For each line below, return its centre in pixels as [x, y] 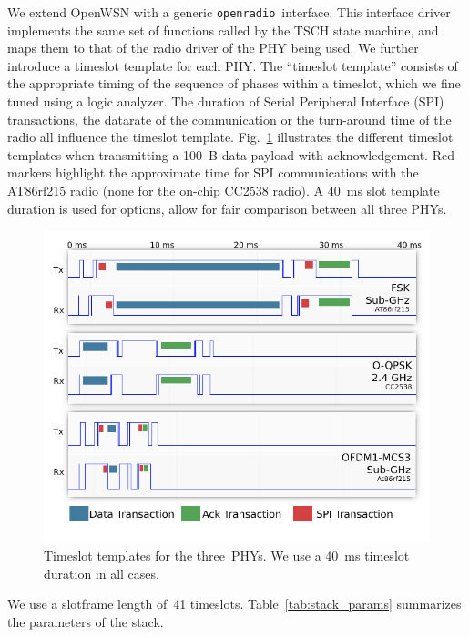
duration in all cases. [102, 573]
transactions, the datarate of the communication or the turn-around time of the [229, 119]
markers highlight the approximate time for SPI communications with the [213, 172]
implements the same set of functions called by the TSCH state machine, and [223, 30]
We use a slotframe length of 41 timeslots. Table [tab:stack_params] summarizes [234, 604]
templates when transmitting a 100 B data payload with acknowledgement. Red [231, 154]
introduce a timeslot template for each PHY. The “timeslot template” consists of [233, 65]
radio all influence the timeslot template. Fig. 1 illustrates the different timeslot [230, 137]
